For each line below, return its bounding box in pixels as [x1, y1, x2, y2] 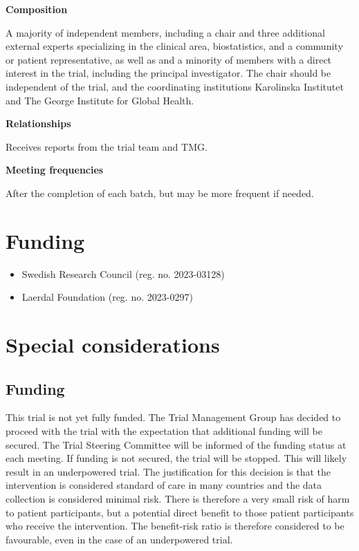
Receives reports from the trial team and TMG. [6, 139, 208, 153]
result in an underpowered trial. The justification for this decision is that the [6, 464, 331, 478]
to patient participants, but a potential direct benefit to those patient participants [6, 505, 354, 519]
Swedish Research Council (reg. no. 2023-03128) [21, 266, 225, 281]
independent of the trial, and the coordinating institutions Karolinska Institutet [6, 79, 344, 93]
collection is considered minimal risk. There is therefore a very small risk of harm [6, 491, 350, 505]
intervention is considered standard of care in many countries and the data [6, 478, 322, 492]
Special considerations [6, 330, 220, 359]
